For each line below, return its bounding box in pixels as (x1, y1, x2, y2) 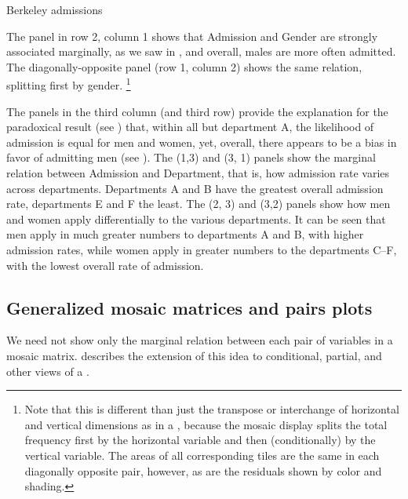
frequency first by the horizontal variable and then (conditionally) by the (24, 432, 376, 448)
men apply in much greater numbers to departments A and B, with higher (6, 226, 364, 242)
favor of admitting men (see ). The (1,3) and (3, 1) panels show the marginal (6, 149, 376, 166)
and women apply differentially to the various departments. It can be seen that (6, 210, 386, 227)
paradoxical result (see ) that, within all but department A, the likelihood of (6, 118, 374, 135)
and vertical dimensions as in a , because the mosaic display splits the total (24, 416, 388, 432)
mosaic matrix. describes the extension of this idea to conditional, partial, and (6, 347, 382, 363)
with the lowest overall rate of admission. (6, 257, 204, 273)
